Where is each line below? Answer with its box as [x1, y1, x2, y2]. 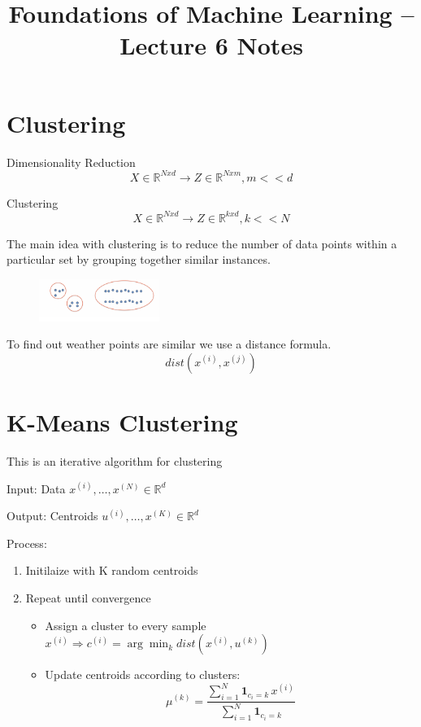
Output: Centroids [7, 507, 98, 524]
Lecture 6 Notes [119, 28, 303, 62]
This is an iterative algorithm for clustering [7, 453, 223, 470]
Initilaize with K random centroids [25, 562, 198, 579]
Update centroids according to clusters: [45, 666, 241, 683]
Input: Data [7, 480, 66, 497]
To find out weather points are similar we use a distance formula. [7, 335, 332, 353]
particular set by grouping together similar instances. [7, 251, 271, 268]
